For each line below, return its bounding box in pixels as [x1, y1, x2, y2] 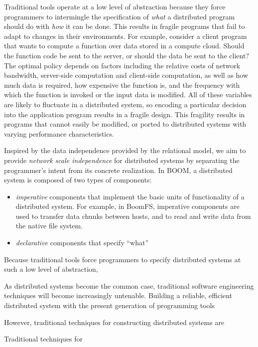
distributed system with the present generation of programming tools [4, 300, 215, 311]
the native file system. [15, 220, 83, 231]
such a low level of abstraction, [4, 264, 98, 274]
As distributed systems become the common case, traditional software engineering [4, 280, 254, 291]
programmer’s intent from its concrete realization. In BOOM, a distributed [4, 165, 233, 175]
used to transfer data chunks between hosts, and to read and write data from [15, 210, 251, 221]
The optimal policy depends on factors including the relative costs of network [4, 60, 241, 70]
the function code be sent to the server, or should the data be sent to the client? [4, 50, 249, 60]
